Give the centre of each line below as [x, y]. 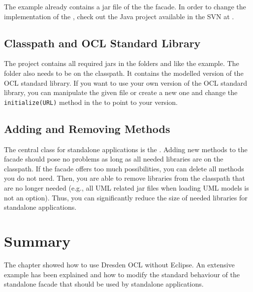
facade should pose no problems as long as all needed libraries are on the [114, 159]
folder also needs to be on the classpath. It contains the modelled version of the [124, 73]
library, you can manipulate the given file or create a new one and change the [121, 92]
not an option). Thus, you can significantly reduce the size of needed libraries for [126, 197]
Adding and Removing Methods [87, 128]
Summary [37, 241]
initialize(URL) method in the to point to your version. [91, 102]
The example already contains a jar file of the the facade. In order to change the [125, 6]
